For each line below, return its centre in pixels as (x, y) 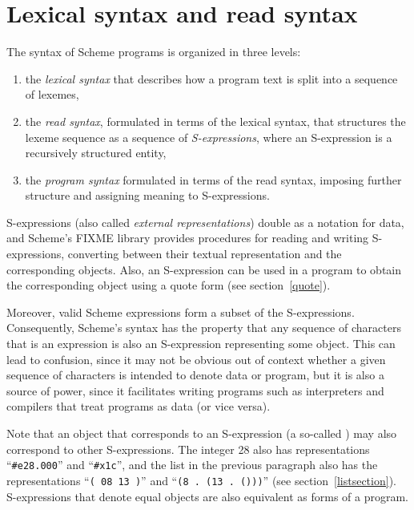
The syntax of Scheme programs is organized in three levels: (154, 52)
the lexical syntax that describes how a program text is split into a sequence (211, 78)
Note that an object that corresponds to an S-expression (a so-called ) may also (202, 433)
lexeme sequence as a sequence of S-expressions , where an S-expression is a (209, 137)
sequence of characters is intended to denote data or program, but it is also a (195, 375)
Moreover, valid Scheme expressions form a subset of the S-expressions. (181, 312)
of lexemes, (52, 94)
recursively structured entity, (96, 153)
